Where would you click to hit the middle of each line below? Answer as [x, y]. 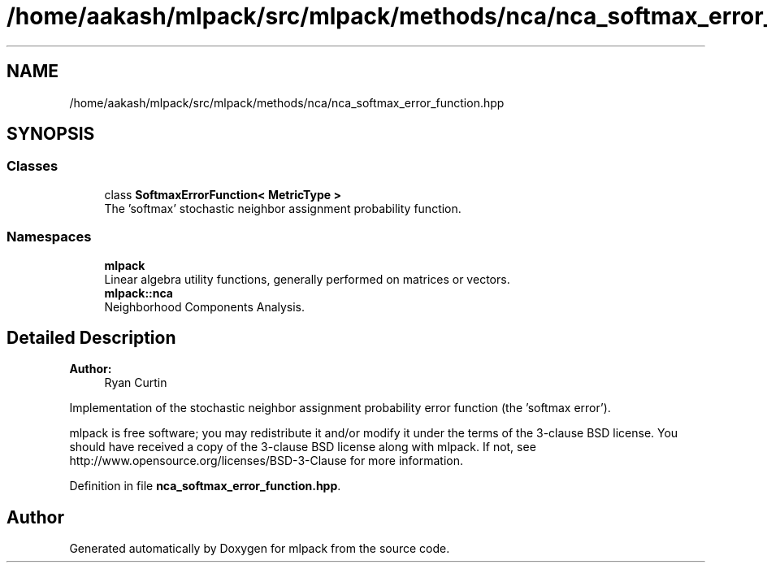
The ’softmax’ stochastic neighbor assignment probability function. [283, 208]
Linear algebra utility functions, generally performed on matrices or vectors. [307, 279]
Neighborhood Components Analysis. [205, 306]
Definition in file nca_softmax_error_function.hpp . [205, 486]
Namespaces [49, 237]
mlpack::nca [139, 293]
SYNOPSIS [51, 134]
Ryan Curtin [136, 383]
